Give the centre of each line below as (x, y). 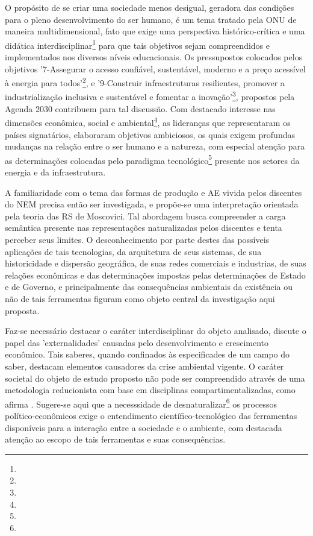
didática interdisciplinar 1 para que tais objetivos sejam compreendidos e (138, 44)
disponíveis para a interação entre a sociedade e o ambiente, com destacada (144, 427)
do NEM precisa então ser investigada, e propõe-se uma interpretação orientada (152, 204)
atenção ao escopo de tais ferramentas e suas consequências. (115, 439)
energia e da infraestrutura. (55, 172)
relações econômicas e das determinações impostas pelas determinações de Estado (155, 275)
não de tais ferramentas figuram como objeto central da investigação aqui (140, 298)
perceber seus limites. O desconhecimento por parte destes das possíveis (137, 239)
